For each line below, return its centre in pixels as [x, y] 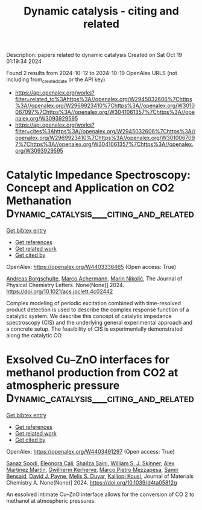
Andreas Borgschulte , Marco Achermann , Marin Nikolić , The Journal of [94, 278]
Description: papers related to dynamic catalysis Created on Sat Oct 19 [94, 55]
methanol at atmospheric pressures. [51, 500]
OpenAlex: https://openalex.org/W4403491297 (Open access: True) [90, 451]
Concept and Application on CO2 [90, 188]
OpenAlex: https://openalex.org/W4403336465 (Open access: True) [91, 267]
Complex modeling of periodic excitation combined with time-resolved [94, 303]
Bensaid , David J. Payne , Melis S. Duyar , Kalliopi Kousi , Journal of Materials [100, 476]
